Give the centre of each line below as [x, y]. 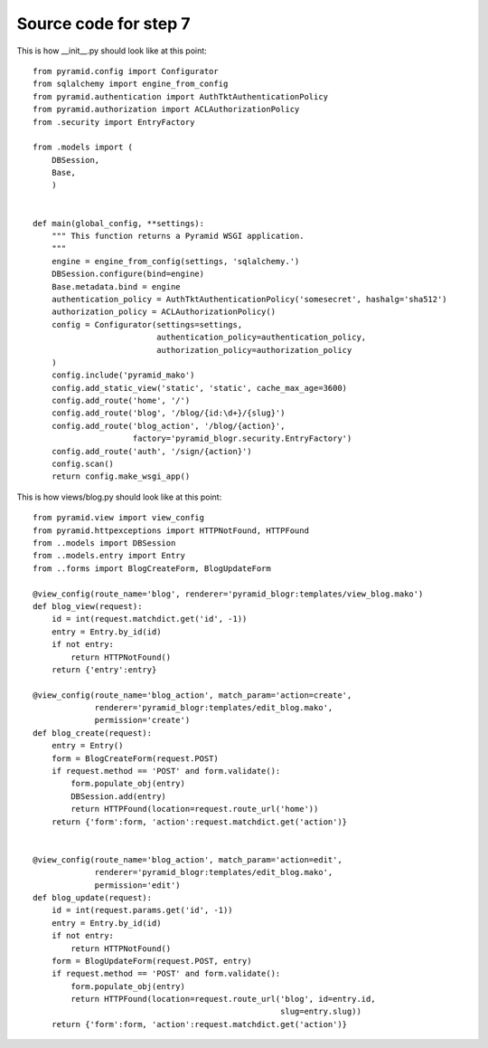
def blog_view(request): [88, 606]
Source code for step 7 [103, 24]
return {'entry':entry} [104, 669]
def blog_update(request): [93, 897]
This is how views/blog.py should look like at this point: [119, 497]
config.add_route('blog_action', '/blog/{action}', [168, 426]
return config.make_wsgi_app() [121, 476]
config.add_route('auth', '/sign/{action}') [151, 451]
